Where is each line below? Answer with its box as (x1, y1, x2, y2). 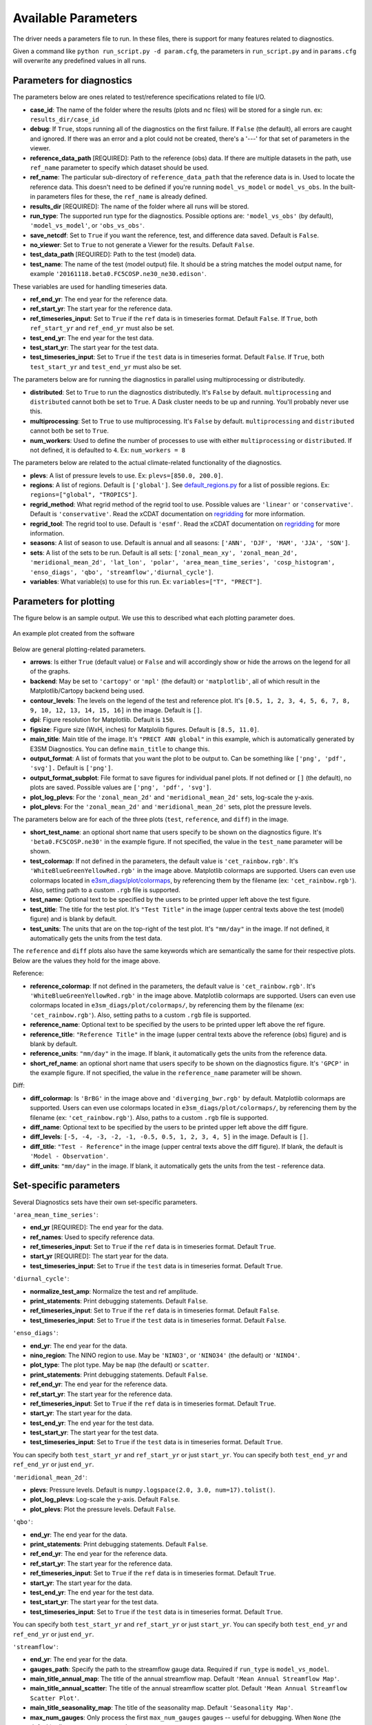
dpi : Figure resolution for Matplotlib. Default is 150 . (30, 716, 175, 724)
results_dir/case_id (30, 116, 100, 124)
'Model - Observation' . (30, 1152, 109, 1161)
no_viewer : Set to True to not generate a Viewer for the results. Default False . (30, 241, 255, 249)
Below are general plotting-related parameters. (12, 645, 146, 653)
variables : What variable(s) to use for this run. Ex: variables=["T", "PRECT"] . (30, 577, 262, 586)
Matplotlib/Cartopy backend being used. (30, 687, 145, 695)
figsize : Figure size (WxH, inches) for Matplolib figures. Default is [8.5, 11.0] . (30, 725, 260, 733)
